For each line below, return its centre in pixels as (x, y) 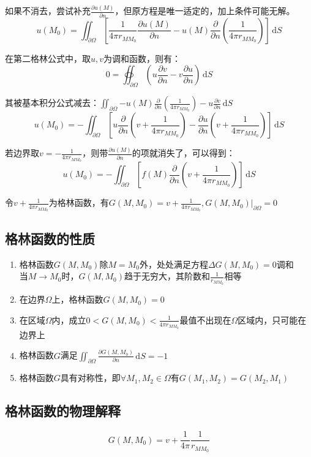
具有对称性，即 (90, 378)
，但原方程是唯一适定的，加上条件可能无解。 (205, 11)
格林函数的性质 (50, 238)
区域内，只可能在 (272, 319)
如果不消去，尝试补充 (48, 11)
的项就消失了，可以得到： (183, 153)
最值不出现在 (205, 319)
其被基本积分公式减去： (52, 103)
